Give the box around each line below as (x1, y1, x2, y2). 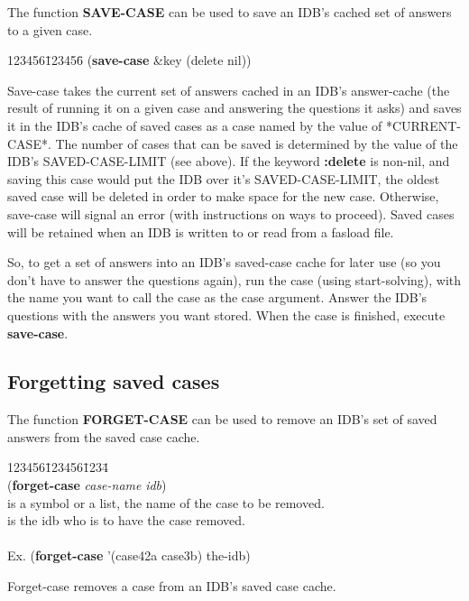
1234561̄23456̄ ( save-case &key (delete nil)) (7, 51, 252, 69)
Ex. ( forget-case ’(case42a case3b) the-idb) (7, 546, 251, 565)
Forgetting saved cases (7, 367, 220, 395)
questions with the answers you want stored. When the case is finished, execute (7, 305, 446, 324)
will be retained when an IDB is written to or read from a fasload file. (7, 222, 394, 241)
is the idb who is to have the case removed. (7, 511, 245, 530)
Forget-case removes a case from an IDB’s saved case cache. (7, 577, 336, 596)
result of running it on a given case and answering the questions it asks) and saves (7, 98, 462, 117)
